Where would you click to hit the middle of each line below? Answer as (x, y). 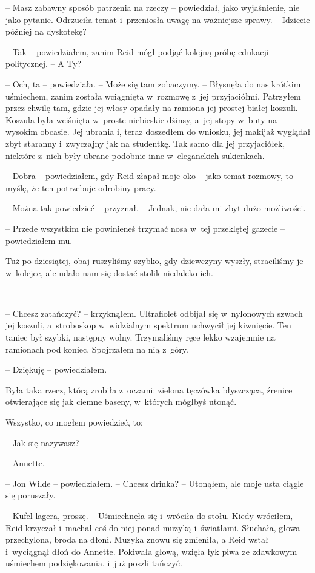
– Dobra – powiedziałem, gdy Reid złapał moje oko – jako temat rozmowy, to (149, 176)
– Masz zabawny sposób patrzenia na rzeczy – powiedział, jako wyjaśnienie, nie (153, 7)
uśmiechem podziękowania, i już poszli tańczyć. (94, 563)
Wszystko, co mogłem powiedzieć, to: (74, 422)
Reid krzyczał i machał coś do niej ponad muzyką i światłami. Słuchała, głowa (153, 527)
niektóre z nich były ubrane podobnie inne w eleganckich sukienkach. (135, 155)
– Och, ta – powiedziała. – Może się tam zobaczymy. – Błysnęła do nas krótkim (153, 83)
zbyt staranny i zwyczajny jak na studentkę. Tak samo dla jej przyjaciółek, (145, 143)
